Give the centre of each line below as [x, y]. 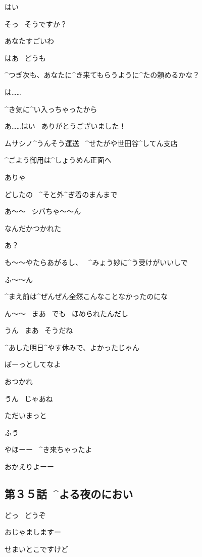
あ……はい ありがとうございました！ [65, 126]
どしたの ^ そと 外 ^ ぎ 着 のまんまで [61, 194]
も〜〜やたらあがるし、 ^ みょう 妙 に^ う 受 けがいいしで [96, 262]
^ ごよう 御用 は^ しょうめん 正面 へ [58, 160]
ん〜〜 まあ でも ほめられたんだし [66, 313]
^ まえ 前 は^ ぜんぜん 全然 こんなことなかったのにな [86, 296]
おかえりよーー [29, 467]
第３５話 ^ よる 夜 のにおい [69, 494]
